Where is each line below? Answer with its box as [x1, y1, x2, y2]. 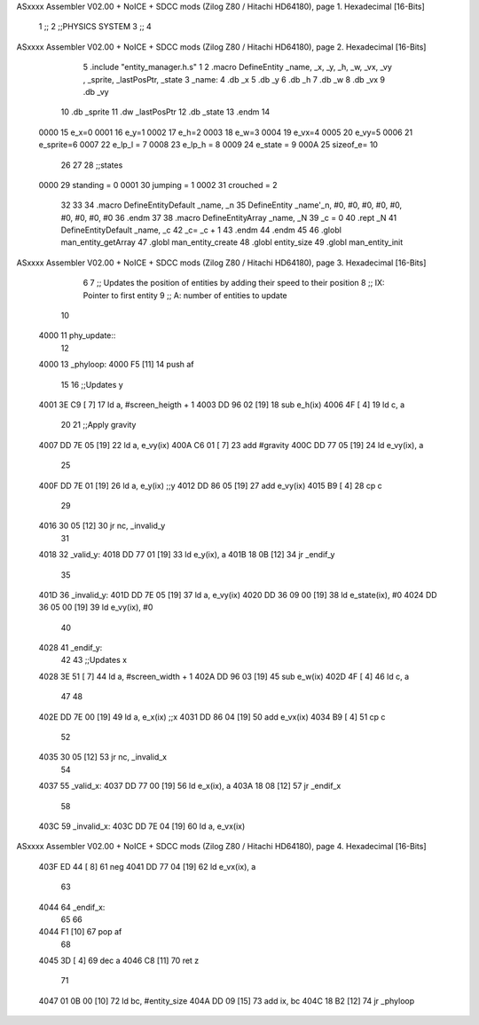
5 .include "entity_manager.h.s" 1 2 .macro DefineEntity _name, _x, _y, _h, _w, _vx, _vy [82, 62, 392, 73]
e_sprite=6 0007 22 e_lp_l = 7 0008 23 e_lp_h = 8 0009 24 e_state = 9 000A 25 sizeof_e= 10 [38, 139, 379, 150]
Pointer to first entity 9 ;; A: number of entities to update [82, 289, 287, 301]
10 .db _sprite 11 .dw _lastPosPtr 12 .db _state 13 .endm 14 [60, 106, 271, 117]
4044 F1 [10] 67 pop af [38, 926, 122, 937]
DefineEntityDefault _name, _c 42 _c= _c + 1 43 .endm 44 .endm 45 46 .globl [60, 225, 342, 235]
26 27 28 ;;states [60, 160, 123, 170]
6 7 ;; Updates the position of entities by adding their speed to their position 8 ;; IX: [82, 278, 385, 288]
